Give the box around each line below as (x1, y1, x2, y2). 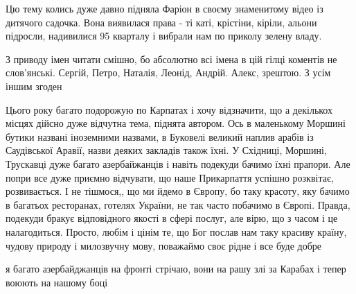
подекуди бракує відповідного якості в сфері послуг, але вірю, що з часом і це (6, 211, 338, 225)
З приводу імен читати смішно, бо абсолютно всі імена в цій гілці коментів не (6, 51, 337, 66)
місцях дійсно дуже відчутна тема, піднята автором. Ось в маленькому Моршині (6, 116, 346, 130)
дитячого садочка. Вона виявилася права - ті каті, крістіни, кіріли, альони (6, 15, 317, 29)
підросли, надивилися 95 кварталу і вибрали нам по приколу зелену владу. (6, 28, 322, 43)
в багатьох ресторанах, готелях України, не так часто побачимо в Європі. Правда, (6, 197, 350, 211)
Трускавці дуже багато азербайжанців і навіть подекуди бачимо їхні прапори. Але (6, 156, 350, 171)
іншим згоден (6, 78, 62, 93)
